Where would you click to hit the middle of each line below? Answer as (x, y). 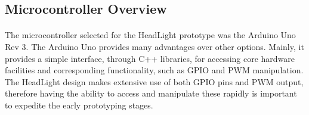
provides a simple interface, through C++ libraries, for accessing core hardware (150, 58)
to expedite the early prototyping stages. (79, 105)
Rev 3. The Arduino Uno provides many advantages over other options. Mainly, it (154, 46)
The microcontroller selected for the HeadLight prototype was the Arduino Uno (150, 35)
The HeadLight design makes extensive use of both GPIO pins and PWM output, (154, 81)
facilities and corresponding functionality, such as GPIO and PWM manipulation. (154, 70)
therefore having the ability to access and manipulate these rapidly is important (151, 93)
